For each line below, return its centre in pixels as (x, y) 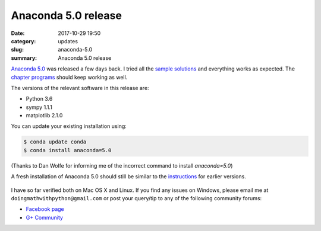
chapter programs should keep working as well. (69, 77)
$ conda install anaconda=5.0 (67, 150)
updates (68, 41)
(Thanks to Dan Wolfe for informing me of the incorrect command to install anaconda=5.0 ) (122, 165)
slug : (17, 50)
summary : (24, 58)
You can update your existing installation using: (69, 126)
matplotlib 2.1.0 (44, 115)
